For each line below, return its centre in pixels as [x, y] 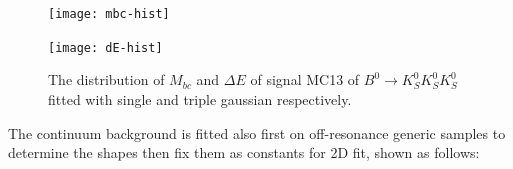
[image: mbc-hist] [109, 14]
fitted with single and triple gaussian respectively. [200, 98]
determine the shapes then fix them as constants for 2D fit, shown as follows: [244, 152]
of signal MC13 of [305, 79]
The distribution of [106, 79]
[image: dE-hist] [105, 47]
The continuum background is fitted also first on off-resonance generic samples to [257, 132]
